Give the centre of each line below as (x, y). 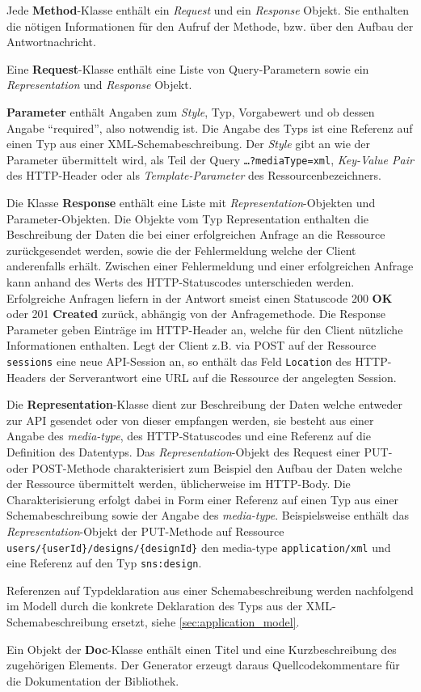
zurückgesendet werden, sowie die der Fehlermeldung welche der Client (181, 250)
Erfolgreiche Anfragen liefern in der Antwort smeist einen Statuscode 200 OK (200, 297)
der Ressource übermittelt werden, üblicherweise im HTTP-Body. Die (179, 484)
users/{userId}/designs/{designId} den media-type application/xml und (199, 547)
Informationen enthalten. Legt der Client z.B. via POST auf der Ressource (192, 345)
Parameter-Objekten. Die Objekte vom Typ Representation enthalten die (187, 218)
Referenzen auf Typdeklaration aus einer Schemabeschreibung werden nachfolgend (210, 590)
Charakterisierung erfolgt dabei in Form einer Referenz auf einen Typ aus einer (203, 499)
